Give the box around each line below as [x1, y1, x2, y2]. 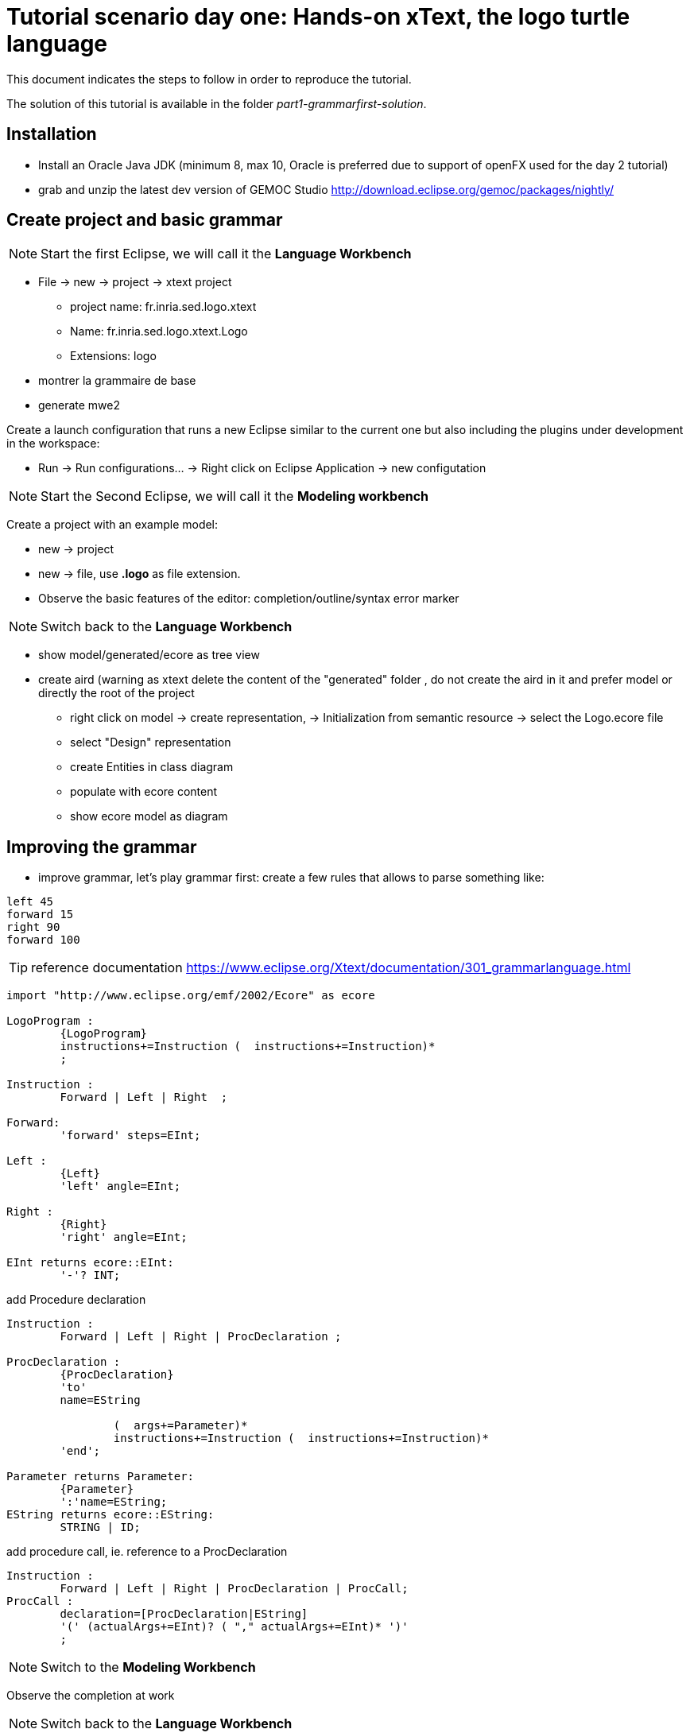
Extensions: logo [70, 349, 157, 363]
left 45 [6, 895, 54, 909]
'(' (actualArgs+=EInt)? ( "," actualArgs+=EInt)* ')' [60, 1620, 409, 1634]
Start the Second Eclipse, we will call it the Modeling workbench [41, 488, 428, 505]
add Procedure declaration [6, 1293, 146, 1307]
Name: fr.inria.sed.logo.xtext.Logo [70, 324, 248, 339]
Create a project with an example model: [6, 518, 219, 532]
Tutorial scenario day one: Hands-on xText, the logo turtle [6, 3, 630, 30]
